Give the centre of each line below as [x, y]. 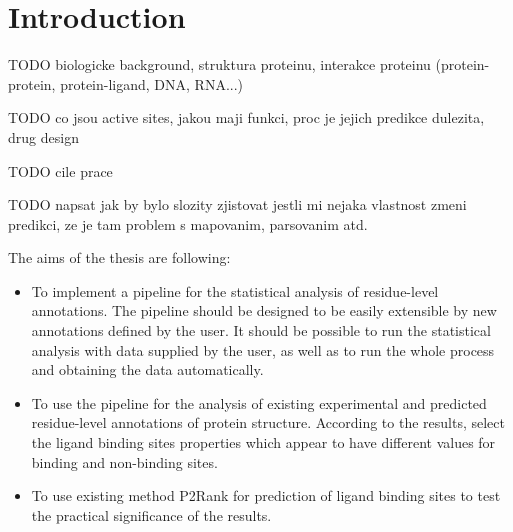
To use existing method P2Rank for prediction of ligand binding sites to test [266, 495]
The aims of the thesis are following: [119, 257]
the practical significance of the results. [151, 514]
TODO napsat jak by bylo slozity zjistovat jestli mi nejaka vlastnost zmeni [237, 204]
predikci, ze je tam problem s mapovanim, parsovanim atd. [188, 223]
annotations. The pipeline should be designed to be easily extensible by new [264, 310]
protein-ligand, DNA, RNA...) [152, 83]
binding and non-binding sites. [124, 461]
